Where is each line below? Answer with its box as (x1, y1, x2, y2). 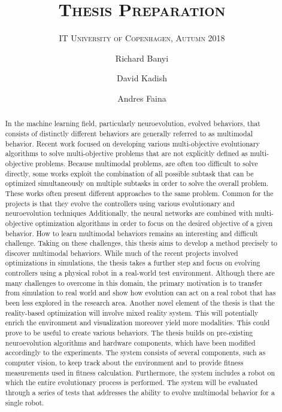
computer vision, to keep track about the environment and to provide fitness (5, 358, 244, 368)
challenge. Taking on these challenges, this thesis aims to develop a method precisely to (5, 238, 278, 248)
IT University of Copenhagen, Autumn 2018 (59, 32, 225, 44)
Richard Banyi (115, 51, 169, 64)
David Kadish (117, 72, 167, 84)
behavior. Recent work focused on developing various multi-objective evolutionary (5, 138, 260, 148)
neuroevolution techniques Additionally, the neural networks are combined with (5, 208, 253, 218)
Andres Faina (117, 91, 166, 104)
